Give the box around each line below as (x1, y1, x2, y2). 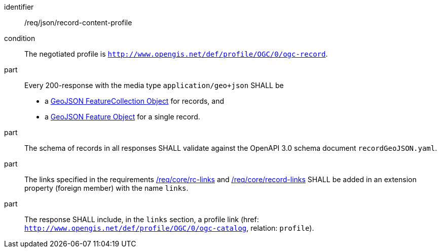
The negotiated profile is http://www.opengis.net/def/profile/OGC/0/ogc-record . (24, 50, 328, 58)
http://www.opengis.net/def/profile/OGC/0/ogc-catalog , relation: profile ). (24, 224, 314, 232)
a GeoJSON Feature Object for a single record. (45, 112, 200, 121)
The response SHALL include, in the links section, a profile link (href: (24, 215, 259, 224)
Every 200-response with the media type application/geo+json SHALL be (24, 81, 284, 90)
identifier (4, 3, 34, 11)
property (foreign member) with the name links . (24, 184, 189, 192)
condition (4, 34, 35, 43)
